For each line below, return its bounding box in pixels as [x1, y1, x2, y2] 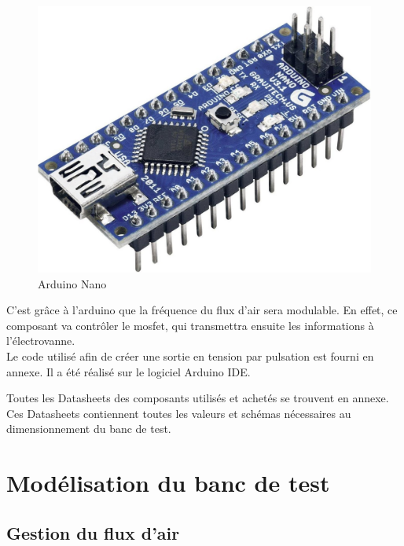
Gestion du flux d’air [6, 520, 180, 544]
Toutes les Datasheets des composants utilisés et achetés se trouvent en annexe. [6, 390, 389, 406]
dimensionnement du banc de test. [6, 420, 171, 437]
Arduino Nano [38, 275, 107, 291]
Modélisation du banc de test [6, 467, 330, 499]
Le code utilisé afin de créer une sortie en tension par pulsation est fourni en [6, 348, 374, 365]
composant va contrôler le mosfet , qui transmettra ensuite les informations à [6, 317, 374, 333]
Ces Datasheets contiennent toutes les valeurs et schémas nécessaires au [6, 405, 351, 421]
